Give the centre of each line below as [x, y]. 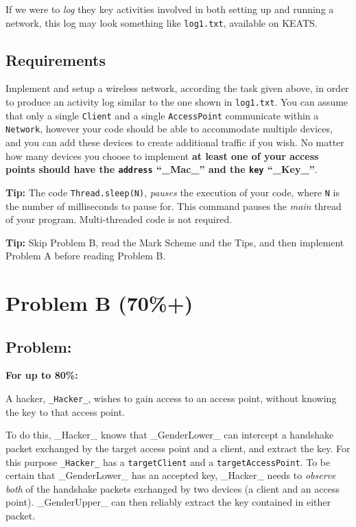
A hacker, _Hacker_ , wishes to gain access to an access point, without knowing [171, 398]
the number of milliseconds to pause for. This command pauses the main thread [174, 206]
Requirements [56, 59]
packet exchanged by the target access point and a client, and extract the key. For [178, 448]
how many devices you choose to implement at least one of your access [162, 155]
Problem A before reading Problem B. [86, 256]
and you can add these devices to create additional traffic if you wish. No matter [175, 142]
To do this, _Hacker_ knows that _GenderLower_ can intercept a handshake [170, 435]
